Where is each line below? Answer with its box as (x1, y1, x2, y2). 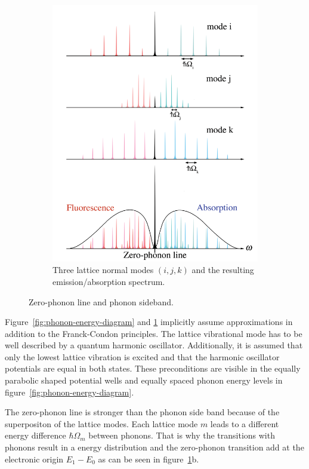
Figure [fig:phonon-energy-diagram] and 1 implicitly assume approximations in (5, 315, 293, 328)
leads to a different (210, 417, 279, 430)
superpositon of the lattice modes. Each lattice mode (5, 417, 198, 430)
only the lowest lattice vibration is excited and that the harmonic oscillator (5, 350, 280, 363)
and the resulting (191, 263, 254, 276)
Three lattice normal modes (52, 263, 154, 276)
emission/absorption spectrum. (52, 275, 165, 287)
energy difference (5, 429, 66, 442)
